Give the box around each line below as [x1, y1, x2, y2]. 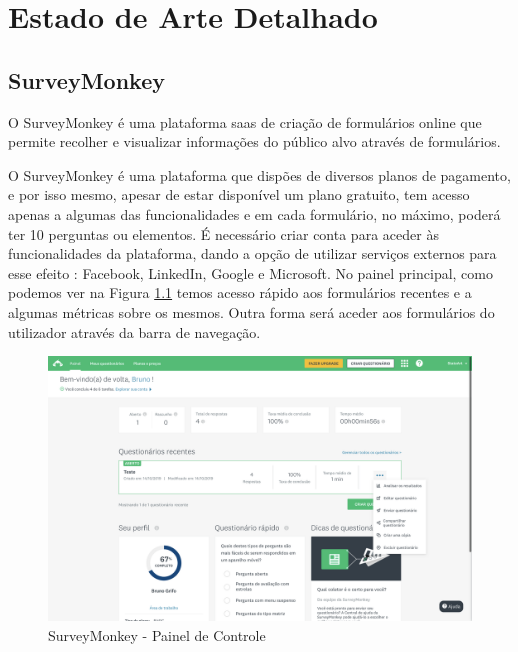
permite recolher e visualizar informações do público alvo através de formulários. [8, 131, 501, 152]
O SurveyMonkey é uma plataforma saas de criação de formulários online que [8, 111, 482, 132]
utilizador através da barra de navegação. [8, 321, 261, 342]
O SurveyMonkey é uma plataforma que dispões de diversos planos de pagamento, [8, 164, 511, 185]
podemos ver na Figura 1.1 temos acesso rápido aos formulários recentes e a [8, 282, 472, 303]
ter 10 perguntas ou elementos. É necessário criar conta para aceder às [8, 223, 439, 244]
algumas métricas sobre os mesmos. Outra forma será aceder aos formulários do [8, 301, 495, 322]
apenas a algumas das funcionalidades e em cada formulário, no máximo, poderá [8, 203, 501, 224]
